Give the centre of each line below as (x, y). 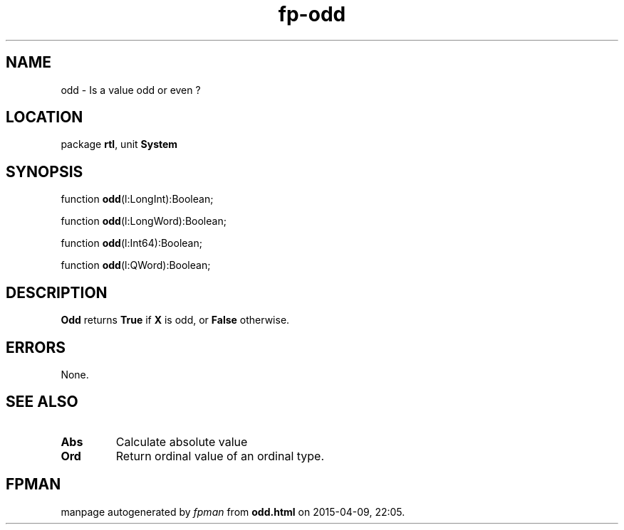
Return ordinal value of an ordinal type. (220, 456)
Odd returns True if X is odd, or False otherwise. (175, 320)
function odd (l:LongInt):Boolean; (137, 199)
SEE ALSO (42, 402)
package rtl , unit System (119, 144)
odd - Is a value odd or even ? (131, 90)
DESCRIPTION (57, 292)
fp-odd (312, 14)
